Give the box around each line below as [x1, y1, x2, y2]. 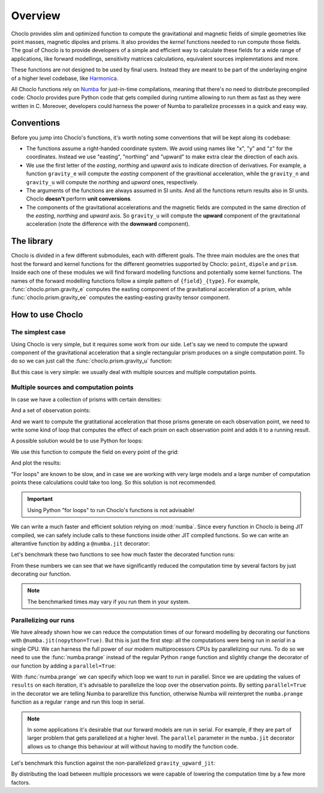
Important [27, 495, 53, 502]
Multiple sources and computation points [11, 383, 134, 391]
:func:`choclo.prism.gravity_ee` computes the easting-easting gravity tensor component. [11, 294, 230, 301]
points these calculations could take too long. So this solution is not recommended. [11, 478, 217, 486]
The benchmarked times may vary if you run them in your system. [27, 598, 190, 605]
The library [11, 236, 53, 246]
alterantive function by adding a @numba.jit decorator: [11, 540, 150, 547]
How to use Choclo [11, 310, 83, 320]
